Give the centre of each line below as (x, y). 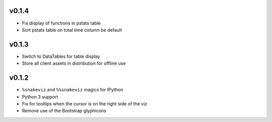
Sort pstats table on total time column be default (72, 30)
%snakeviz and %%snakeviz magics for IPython (73, 90)
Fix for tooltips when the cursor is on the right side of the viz (85, 103)
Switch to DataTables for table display (61, 56)
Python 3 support (40, 97)
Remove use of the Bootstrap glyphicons (64, 111)
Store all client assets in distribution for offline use (74, 63)
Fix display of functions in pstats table (61, 23)
